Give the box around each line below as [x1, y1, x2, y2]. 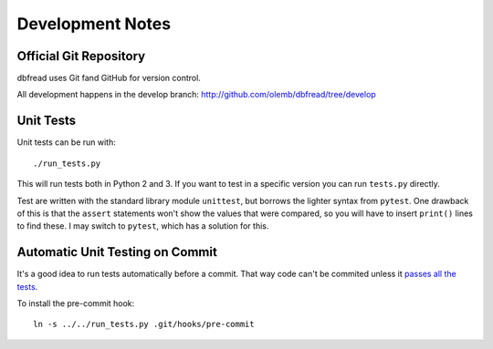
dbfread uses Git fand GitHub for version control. [16, 73, 201, 84]
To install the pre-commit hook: [16, 298, 135, 309]
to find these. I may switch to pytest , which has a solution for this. [16, 221, 269, 231]
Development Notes [16, 14, 172, 34]
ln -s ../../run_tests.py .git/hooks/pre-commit [33, 319, 255, 330]
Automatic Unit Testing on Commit [16, 244, 218, 260]
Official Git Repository [16, 48, 146, 64]
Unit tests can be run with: [16, 137, 116, 148]
